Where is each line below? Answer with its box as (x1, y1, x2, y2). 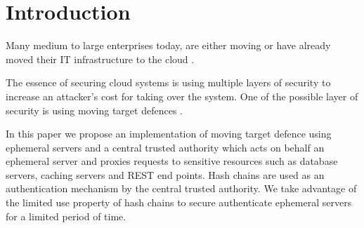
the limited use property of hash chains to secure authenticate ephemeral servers (6, 195, 352, 210)
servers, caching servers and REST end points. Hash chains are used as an (6, 167, 325, 182)
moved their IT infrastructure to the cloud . (6, 51, 195, 66)
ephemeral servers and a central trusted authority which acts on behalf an (6, 140, 325, 154)
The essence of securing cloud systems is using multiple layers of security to (6, 75, 331, 90)
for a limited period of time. (6, 208, 126, 223)
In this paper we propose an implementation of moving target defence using (6, 126, 332, 141)
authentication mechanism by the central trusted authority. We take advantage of (6, 181, 357, 196)
